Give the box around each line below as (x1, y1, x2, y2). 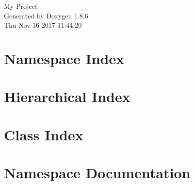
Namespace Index (4, 48, 125, 68)
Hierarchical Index (4, 86, 130, 106)
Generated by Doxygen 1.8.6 (4, 10, 88, 20)
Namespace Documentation (4, 163, 191, 183)
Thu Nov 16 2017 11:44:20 (4, 20, 82, 30)
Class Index (4, 124, 83, 144)
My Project (4, 1, 38, 11)
